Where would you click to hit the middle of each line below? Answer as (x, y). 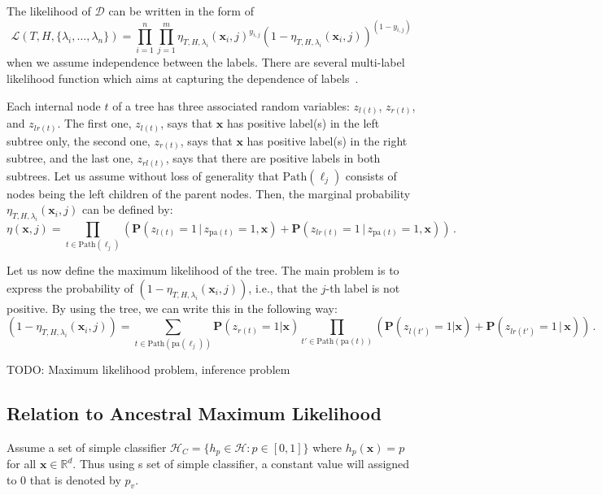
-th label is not (363, 287)
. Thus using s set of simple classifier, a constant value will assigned (241, 464)
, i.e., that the (283, 287)
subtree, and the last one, (70, 158)
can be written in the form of (181, 11)
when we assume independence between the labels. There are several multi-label (206, 62)
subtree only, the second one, (79, 140)
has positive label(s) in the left (303, 123)
